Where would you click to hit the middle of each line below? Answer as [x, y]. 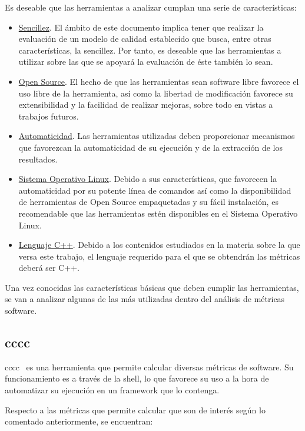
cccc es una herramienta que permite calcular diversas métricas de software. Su [149, 367]
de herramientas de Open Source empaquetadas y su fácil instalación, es [148, 202]
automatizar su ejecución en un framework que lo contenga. [112, 390]
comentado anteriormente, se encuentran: [79, 421]
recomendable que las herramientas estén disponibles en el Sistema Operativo [158, 213]
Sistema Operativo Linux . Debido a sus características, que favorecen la [148, 179]
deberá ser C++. [49, 268]
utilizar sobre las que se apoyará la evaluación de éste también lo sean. [146, 62]
